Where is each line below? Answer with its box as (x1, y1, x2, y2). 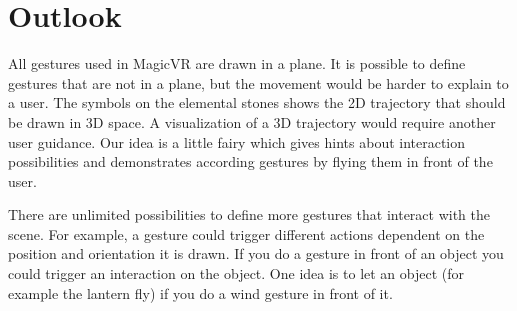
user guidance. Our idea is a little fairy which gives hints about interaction (8, 131, 466, 152)
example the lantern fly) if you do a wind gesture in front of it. (8, 282, 393, 303)
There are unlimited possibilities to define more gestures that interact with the (8, 204, 491, 225)
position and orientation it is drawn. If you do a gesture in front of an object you (8, 243, 504, 264)
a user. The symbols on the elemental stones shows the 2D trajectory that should (8, 92, 506, 113)
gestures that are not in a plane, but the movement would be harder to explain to (8, 72, 509, 93)
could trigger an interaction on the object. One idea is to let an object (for (8, 263, 465, 284)
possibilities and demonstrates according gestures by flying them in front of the (8, 151, 493, 172)
